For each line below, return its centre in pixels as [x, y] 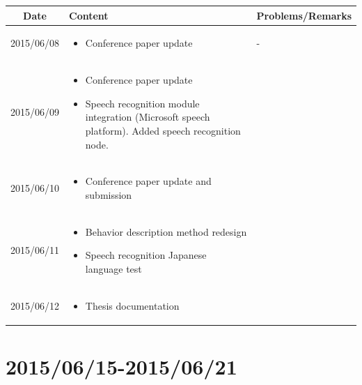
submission [109, 195]
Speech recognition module [142, 103]
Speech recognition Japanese [146, 255]
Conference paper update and [148, 181]
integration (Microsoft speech [148, 117]
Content [89, 15]
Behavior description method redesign [166, 231]
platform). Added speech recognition [163, 130]
